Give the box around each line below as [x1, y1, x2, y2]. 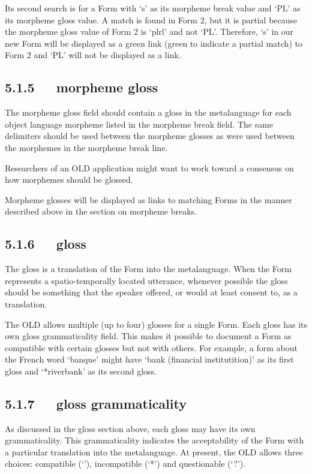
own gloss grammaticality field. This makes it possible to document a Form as [5, 330, 292, 342]
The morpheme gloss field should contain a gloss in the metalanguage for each [5, 106, 292, 119]
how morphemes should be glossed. [5, 173, 133, 186]
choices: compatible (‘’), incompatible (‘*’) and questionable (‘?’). [5, 457, 246, 470]
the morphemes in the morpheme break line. [5, 141, 168, 153]
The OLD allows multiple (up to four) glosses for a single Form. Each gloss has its [5, 318, 307, 330]
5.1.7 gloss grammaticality [5, 394, 187, 412]
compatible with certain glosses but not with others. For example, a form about [5, 341, 298, 354]
